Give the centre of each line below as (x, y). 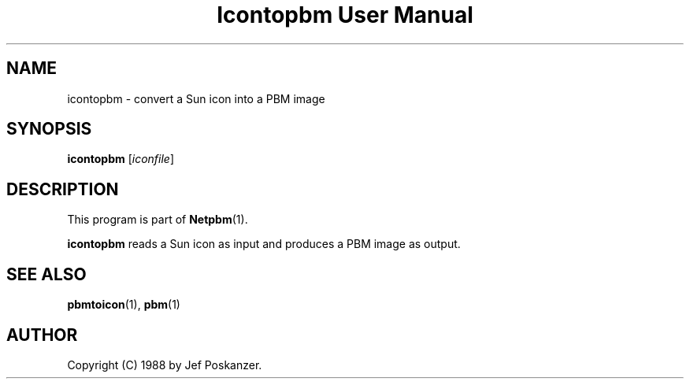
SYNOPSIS (49, 129)
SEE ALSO (46, 274)
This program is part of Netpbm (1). (158, 220)
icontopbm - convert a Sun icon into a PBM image (196, 98)
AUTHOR (42, 335)
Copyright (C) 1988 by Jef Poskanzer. (165, 365)
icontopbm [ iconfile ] (121, 159)
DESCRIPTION (63, 189)
